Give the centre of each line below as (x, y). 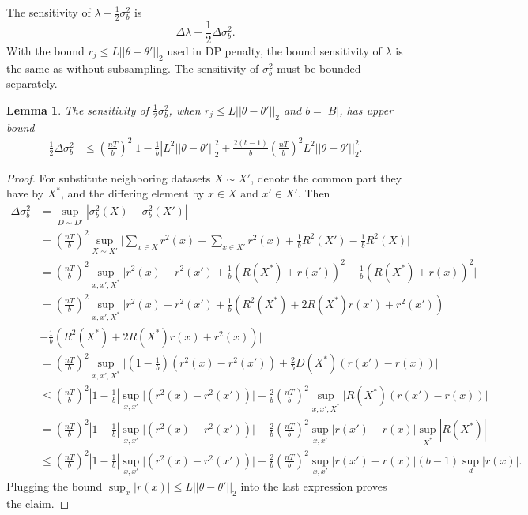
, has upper (366, 109)
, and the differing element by (133, 193)
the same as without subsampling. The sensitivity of (133, 68)
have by (25, 193)
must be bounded (319, 68)
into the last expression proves (314, 485)
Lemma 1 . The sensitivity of (77, 109)
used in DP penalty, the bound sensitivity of (274, 50)
